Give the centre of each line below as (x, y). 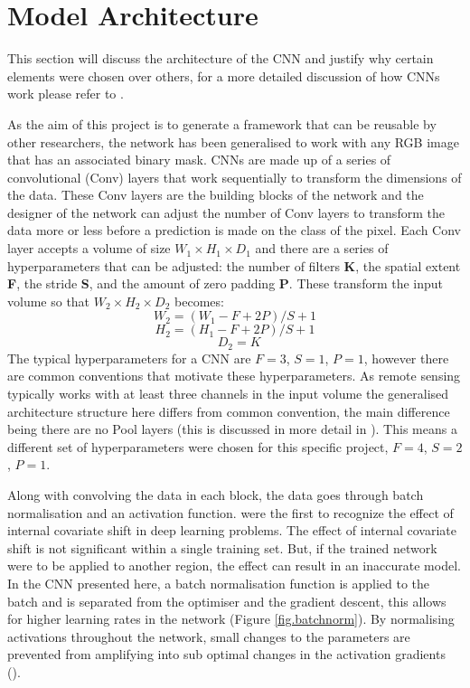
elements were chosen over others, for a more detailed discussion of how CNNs (224, 75)
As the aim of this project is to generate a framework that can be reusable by (222, 123)
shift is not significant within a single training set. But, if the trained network (222, 547)
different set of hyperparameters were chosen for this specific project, (198, 446)
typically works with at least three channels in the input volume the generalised (228, 394)
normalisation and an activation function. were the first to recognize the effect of (230, 512)
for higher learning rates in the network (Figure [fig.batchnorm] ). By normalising (231, 619)
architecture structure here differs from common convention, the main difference (229, 411)
